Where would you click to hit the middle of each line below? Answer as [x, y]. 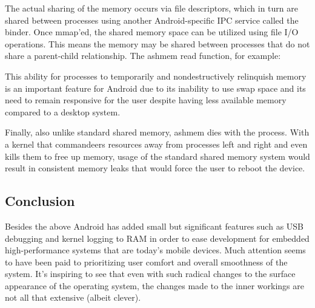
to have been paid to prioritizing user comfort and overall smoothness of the [146, 262]
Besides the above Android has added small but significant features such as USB [154, 226]
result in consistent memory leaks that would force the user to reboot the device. [155, 168]
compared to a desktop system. [63, 111]
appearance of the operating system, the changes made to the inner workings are [154, 285]
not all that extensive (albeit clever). [73, 297]
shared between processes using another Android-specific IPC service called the [152, 20]
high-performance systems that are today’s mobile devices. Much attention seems [155, 250]
